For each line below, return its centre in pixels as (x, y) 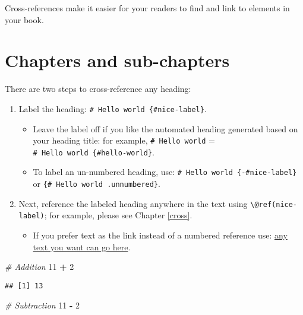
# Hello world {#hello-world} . (94, 152)
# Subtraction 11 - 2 (42, 305)
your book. (24, 19)
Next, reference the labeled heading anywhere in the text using (133, 203)
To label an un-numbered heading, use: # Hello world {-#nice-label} (165, 172)
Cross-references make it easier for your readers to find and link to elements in (147, 8)
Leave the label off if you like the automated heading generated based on (165, 128)
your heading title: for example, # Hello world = (124, 140)
